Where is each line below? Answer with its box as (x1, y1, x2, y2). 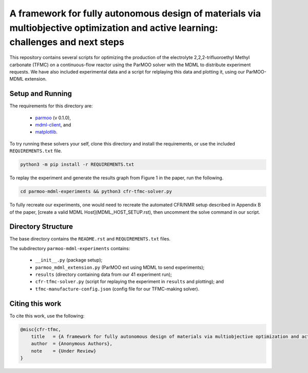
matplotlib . (35, 129, 58, 135)
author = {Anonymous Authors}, (31, 341, 113, 347)
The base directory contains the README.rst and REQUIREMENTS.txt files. (9, 236, 171, 242)
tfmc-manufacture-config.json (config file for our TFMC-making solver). (35, 286, 200, 292)
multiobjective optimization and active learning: (9, 22, 218, 33)
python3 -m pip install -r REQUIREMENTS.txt (20, 162, 134, 167)
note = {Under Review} (31, 348, 97, 354)
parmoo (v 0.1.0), (35, 115, 71, 121)
